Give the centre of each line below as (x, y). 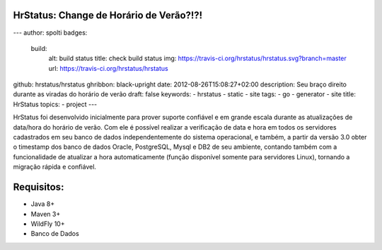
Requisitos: (39, 187)
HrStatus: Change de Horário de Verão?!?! (108, 15)
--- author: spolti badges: (50, 33)
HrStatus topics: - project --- (55, 104)
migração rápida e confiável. (55, 167)
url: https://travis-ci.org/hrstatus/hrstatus (109, 68)
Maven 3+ (46, 214)
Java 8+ (43, 204)
